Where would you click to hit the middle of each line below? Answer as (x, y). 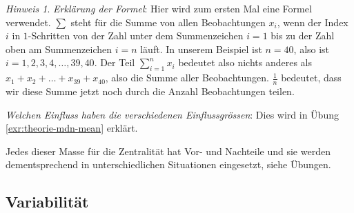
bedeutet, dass (311, 78)
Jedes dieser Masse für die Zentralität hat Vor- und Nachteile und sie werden (168, 151)
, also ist (312, 49)
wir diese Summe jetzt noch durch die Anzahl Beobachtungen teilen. (150, 91)
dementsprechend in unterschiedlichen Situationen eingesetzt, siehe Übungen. (168, 164)
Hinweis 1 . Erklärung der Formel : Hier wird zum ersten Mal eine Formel (159, 8)
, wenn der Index (313, 22)
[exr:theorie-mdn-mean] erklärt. (72, 128)
